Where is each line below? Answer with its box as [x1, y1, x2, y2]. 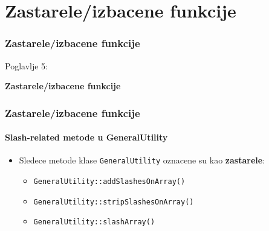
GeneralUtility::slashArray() [33, 218, 155, 227]
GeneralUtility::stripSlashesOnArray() [33, 197, 194, 206]
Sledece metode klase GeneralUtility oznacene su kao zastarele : [19, 154, 265, 166]
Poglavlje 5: [5, 59, 48, 72]
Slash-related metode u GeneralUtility [5, 131, 168, 144]
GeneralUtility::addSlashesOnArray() [33, 177, 186, 186]
